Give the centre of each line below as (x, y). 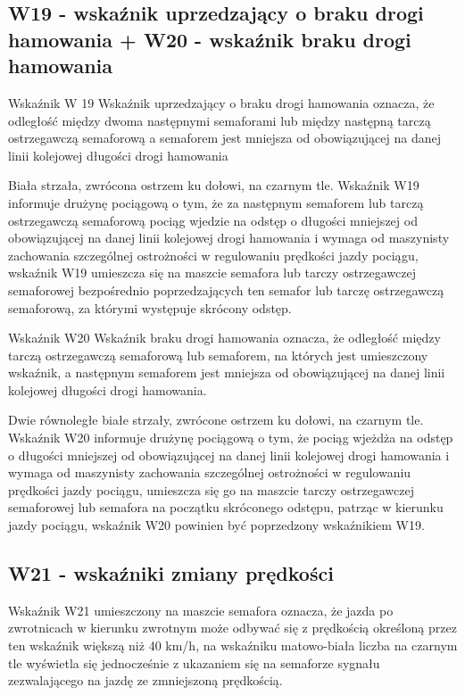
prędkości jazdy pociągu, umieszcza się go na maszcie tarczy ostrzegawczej (212, 489)
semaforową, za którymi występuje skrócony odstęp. (150, 307)
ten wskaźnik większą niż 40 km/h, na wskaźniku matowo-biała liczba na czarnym (233, 645)
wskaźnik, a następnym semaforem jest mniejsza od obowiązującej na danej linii (227, 372)
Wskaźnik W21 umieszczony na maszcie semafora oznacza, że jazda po (201, 610)
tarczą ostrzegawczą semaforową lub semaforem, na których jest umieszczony (218, 355)
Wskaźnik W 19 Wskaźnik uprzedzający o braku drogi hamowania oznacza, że (221, 102)
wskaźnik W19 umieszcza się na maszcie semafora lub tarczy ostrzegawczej (212, 273)
